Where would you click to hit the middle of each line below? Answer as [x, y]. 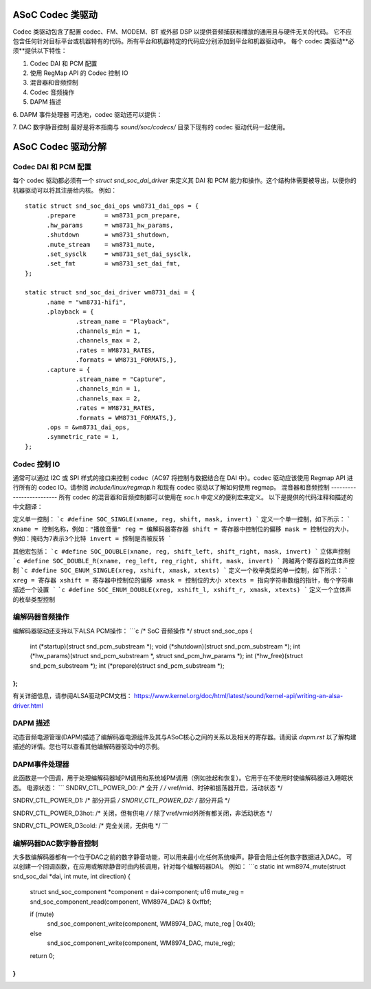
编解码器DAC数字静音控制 [56, 843]
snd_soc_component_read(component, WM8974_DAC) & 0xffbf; [121, 902]
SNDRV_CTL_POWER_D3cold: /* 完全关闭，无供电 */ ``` [90, 825]
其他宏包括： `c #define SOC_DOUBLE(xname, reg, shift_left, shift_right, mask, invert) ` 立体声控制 [181, 551]
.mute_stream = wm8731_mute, [101, 244]
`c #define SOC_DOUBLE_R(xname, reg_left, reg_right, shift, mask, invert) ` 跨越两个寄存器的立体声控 [184, 561]
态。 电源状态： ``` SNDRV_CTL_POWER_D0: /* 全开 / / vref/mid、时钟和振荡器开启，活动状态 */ [148, 787]
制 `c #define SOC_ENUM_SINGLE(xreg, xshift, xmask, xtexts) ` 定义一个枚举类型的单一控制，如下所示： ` [180, 570]
